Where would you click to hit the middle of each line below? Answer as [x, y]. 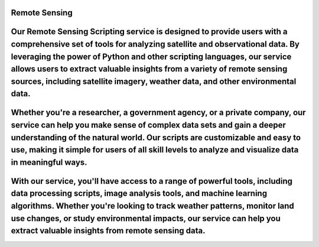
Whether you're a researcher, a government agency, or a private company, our [159, 113]
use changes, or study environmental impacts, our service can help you [146, 218]
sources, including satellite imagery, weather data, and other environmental [154, 81]
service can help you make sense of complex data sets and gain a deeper [148, 125]
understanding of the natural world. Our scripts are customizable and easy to [156, 137]
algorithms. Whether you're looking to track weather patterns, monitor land [153, 206]
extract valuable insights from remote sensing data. [108, 231]
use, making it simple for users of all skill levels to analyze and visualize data [155, 150]
